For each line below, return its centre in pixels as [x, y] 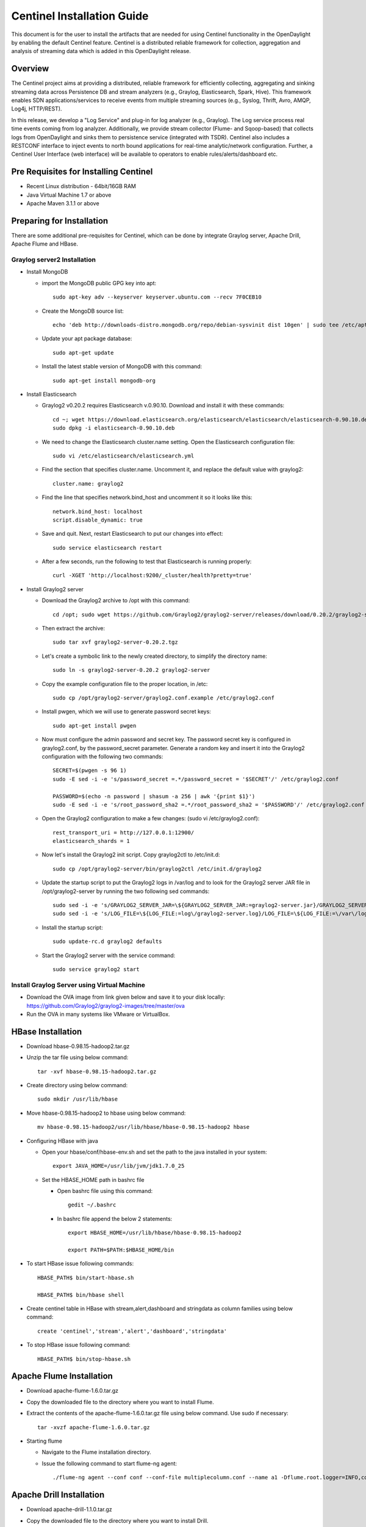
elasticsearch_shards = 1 [91, 841]
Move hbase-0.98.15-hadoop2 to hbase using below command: [106, 1113]
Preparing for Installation [60, 221]
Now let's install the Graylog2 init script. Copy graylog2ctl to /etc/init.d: [131, 855]
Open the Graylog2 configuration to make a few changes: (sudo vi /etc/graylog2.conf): [151, 818]
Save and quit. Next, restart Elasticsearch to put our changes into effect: [132, 534]
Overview [30, 69]
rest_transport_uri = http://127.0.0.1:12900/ [124, 833]
